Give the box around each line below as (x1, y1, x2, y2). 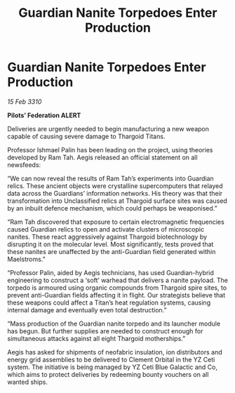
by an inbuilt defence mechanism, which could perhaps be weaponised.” (7, 204, 217, 212)
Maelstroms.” (7, 255, 46, 263)
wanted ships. (7, 378, 48, 386)
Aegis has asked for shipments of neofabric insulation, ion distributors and (7, 347, 222, 356)
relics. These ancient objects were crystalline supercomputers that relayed (7, 181, 223, 190)
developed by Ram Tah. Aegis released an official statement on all (7, 153, 198, 161)
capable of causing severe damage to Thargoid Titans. (7, 132, 166, 140)
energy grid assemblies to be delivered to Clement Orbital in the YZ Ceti (7, 355, 215, 364)
